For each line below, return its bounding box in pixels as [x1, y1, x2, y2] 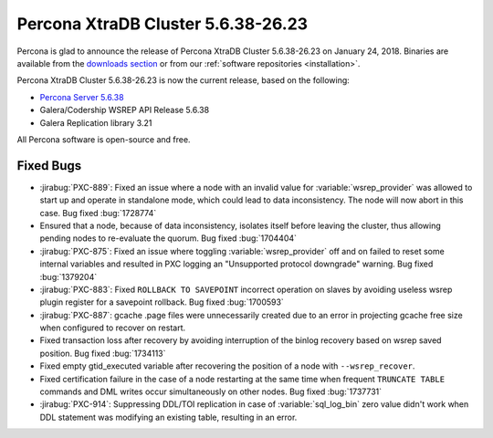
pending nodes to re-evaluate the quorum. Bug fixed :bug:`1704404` [39, 233, 297, 244]
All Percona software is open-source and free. [16, 133, 191, 145]
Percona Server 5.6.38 [39, 91, 124, 102]
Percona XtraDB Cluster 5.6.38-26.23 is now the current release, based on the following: [16, 75, 351, 86]
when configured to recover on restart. [39, 322, 186, 333]
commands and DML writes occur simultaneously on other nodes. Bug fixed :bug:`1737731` [39, 386, 383, 397]
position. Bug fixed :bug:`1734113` [39, 348, 166, 359]
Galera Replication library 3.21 [39, 117, 152, 128]
